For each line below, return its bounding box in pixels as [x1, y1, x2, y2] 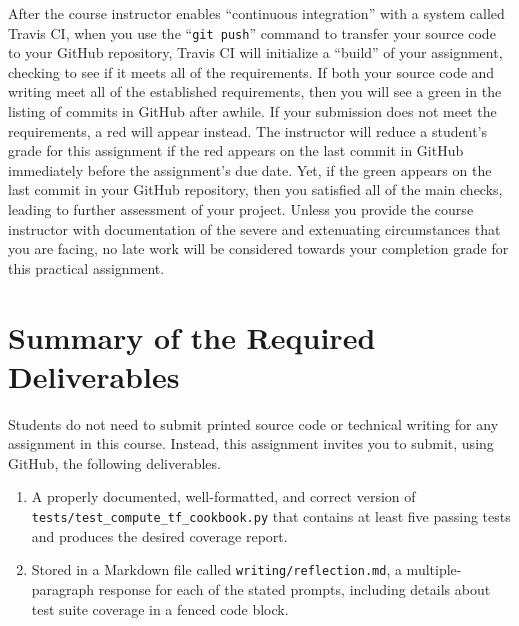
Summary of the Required [8, 316, 376, 357]
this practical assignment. [8, 257, 165, 278]
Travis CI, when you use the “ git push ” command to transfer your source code [8, 22, 496, 43]
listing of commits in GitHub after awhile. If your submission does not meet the [8, 101, 497, 122]
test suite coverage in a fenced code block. [31, 598, 289, 619]
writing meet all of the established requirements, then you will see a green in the [8, 81, 502, 102]
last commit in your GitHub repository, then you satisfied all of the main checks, [8, 179, 503, 200]
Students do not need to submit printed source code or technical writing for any [8, 413, 499, 434]
